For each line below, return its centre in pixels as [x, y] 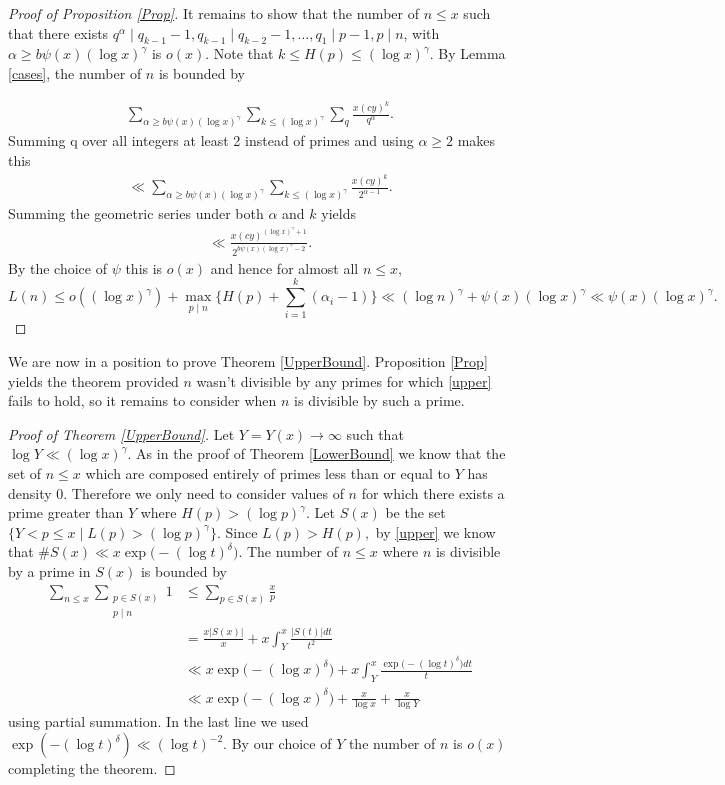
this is [144, 267]
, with [421, 32]
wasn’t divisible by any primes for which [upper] [344, 380]
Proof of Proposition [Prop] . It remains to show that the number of [213, 13]
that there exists [58, 32]
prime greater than [66, 512]
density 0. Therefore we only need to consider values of [176, 492]
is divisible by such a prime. [379, 400]
